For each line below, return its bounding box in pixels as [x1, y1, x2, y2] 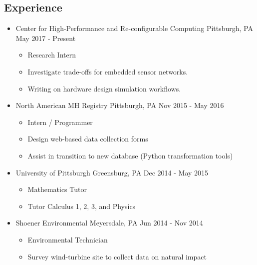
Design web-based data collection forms [27, 133, 148, 144]
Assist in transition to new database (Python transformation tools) [27, 150, 233, 160]
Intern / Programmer [27, 116, 93, 127]
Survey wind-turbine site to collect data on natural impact [27, 251, 207, 261]
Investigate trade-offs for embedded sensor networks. [27, 66, 188, 76]
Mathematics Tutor [27, 184, 87, 194]
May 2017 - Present [15, 32, 76, 43]
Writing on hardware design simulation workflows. [27, 83, 181, 93]
